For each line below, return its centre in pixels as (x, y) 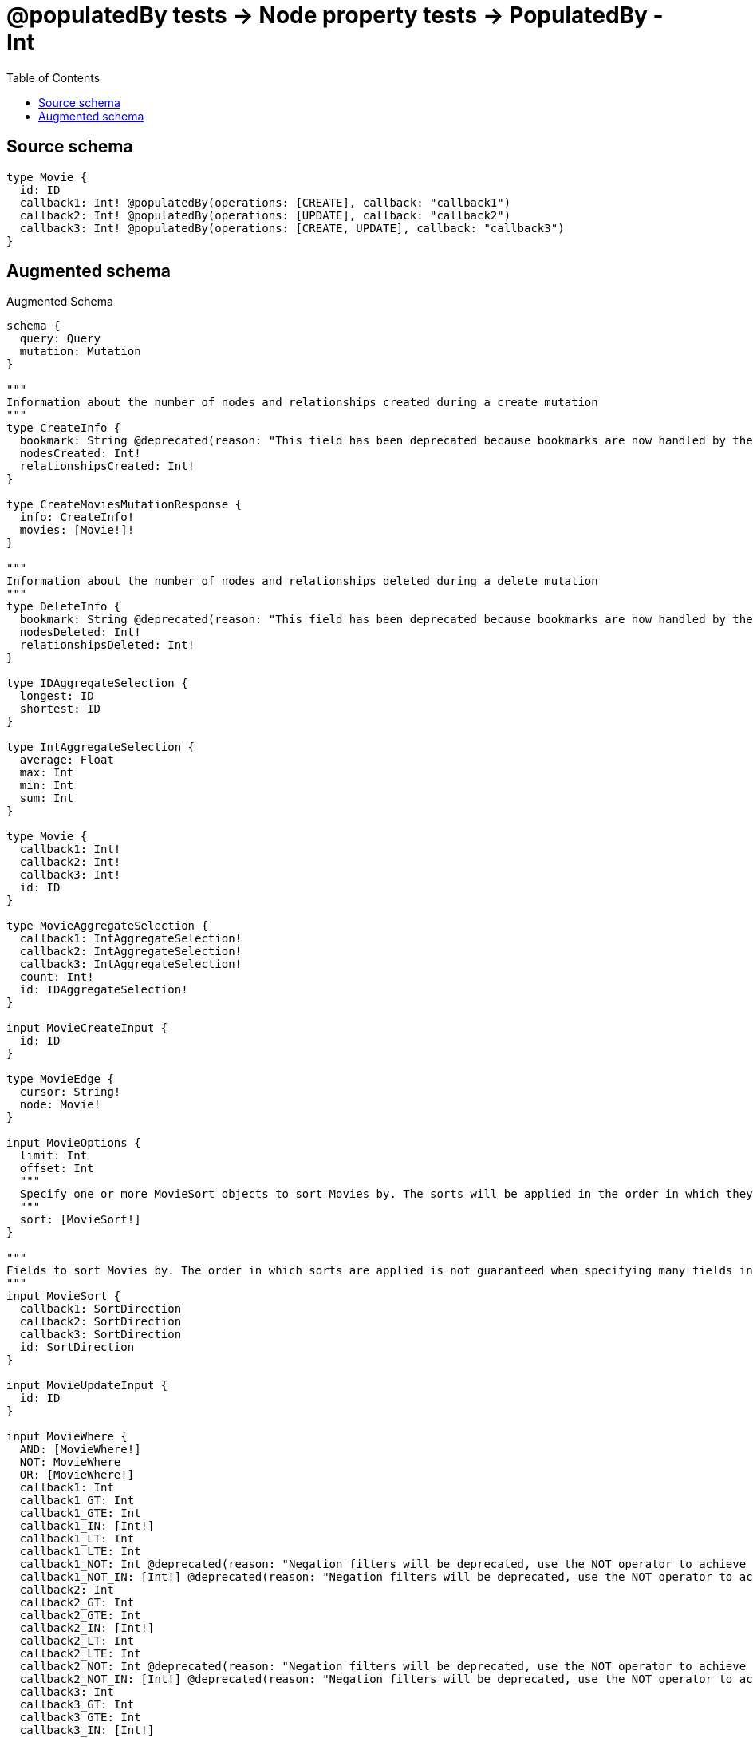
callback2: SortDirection (101, 1322)
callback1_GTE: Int (80, 1513)
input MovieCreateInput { (87, 1028)
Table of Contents (53, 77)
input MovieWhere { (67, 1437)
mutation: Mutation (80, 352)
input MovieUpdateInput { (87, 1386)
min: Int (47, 786)
